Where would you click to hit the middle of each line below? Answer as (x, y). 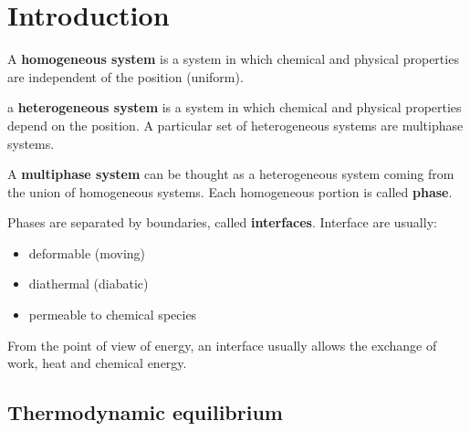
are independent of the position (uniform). (125, 76)
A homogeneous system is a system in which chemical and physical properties (233, 59)
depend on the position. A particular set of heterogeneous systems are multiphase (235, 125)
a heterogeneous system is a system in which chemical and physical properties (235, 107)
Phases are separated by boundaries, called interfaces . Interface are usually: (222, 222)
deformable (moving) (87, 252)
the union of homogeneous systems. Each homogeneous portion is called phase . (230, 191)
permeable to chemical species (113, 315)
